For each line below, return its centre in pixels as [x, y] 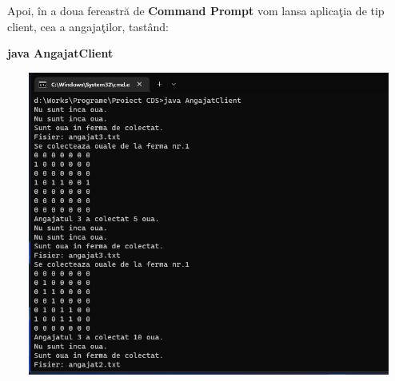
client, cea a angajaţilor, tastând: [88, 26]
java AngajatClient [60, 53]
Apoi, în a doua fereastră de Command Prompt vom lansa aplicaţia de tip [196, 10]
